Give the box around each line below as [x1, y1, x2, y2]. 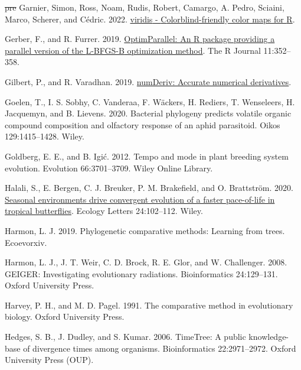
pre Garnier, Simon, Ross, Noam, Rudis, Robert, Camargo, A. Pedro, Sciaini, [5, 1, 284, 13]
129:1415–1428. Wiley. [5, 130, 84, 142]
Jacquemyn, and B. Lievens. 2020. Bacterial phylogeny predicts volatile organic [5, 107, 292, 119]
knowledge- [248, 330, 289, 343]
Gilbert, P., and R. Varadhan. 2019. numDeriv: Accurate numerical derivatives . [5, 75, 292, 87]
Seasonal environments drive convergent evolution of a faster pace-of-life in [5, 193, 275, 205]
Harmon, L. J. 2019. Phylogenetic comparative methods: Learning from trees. [5, 224, 285, 236]
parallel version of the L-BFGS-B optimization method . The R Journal [5, 44, 261, 56]
